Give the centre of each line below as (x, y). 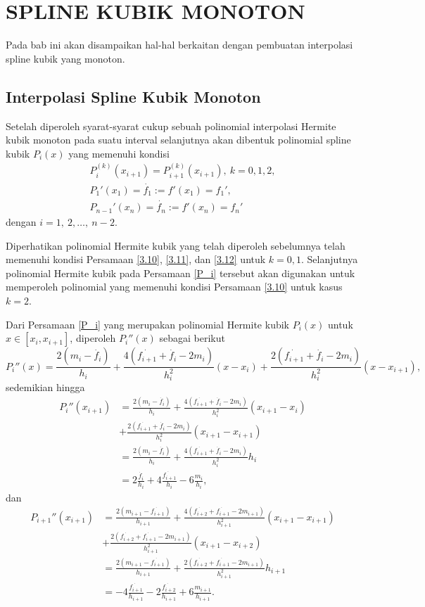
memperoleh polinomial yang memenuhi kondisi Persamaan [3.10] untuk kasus (174, 287)
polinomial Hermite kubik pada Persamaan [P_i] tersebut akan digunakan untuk (180, 273)
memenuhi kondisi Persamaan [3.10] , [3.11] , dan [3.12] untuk (136, 259)
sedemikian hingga (45, 387)
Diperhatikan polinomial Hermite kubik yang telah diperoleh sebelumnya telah (176, 245)
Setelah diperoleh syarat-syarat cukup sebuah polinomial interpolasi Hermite (171, 126)
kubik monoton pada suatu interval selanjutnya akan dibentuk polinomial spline (178, 140)
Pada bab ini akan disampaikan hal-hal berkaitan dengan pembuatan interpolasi (179, 45)
